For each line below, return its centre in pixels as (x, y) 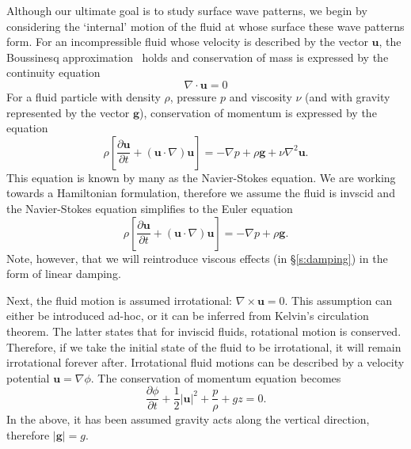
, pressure (193, 96)
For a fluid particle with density (84, 96)
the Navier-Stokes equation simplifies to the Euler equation (150, 208)
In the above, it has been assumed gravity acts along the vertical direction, (188, 419)
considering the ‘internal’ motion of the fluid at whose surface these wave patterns (205, 26)
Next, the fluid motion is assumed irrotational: (119, 300)
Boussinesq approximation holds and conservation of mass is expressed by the (198, 57)
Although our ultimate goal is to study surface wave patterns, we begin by (187, 10)
